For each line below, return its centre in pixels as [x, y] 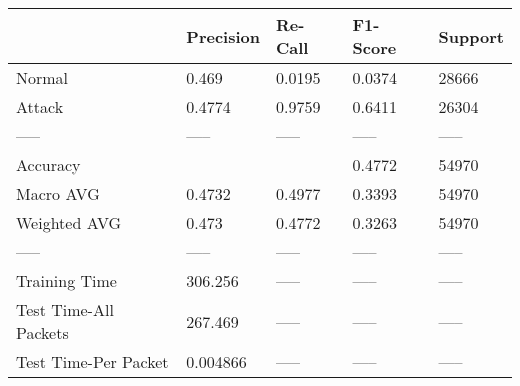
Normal [42, 77]
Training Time [66, 280]
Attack [40, 106]
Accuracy [48, 164]
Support [471, 36]
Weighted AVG [69, 222]
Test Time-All [65, 309]
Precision [223, 36]
